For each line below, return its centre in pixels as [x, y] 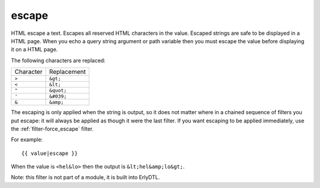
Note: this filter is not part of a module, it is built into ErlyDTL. [85, 177]
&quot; [58, 91]
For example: [27, 140]
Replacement [67, 72]
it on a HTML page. [34, 50]
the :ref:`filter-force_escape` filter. [52, 129]
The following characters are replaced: [58, 60]
